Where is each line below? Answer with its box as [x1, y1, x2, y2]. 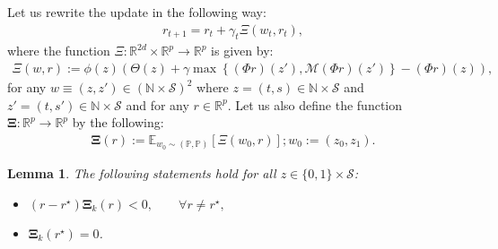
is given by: [211, 41, 274, 60]
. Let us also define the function [227, 95, 403, 114]
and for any [126, 95, 189, 114]
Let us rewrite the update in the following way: [7, 3, 266, 21]
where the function [7, 41, 110, 60]
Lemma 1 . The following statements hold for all [7, 164, 276, 183]
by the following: [72, 113, 164, 132]
